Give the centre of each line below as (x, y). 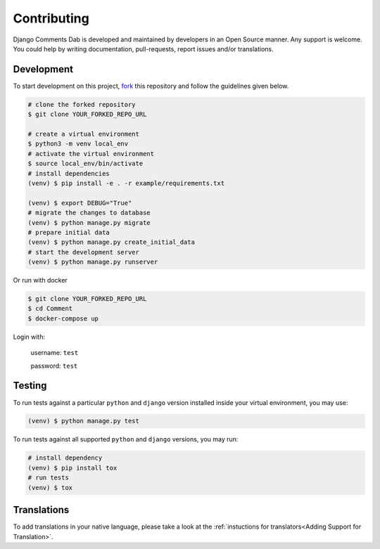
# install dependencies (69, 173)
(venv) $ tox (50, 487)
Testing (30, 386)
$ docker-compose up (63, 318)
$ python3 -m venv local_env (78, 144)
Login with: (29, 337)
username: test (55, 353)
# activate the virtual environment (91, 154)
